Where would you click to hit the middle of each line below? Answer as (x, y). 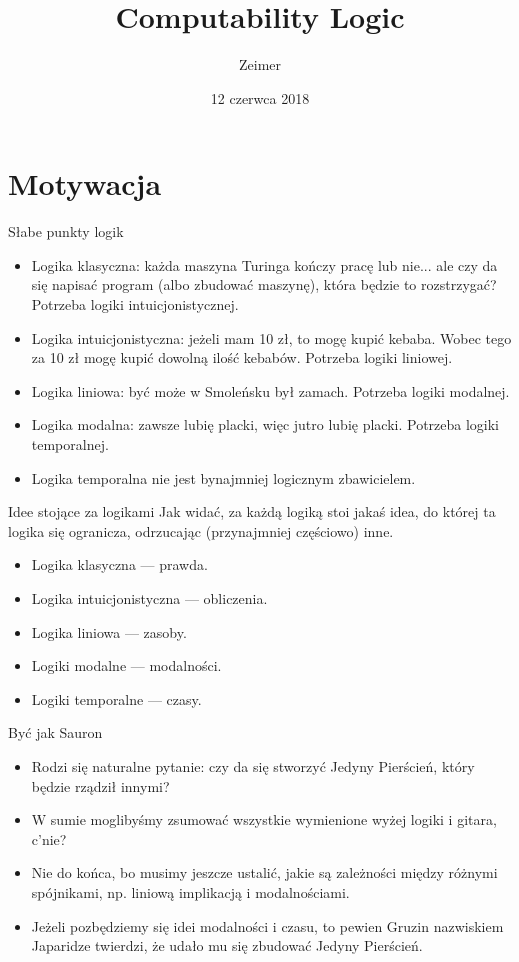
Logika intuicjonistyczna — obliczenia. (149, 597)
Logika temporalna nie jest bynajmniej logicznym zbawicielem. (223, 477)
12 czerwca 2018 (260, 97)
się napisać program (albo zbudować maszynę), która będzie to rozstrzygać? (264, 284)
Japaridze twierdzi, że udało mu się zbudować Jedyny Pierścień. (227, 945)
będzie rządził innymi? (100, 785)
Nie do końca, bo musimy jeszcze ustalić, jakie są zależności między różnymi (264, 872)
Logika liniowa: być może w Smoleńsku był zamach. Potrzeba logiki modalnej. (270, 390)
